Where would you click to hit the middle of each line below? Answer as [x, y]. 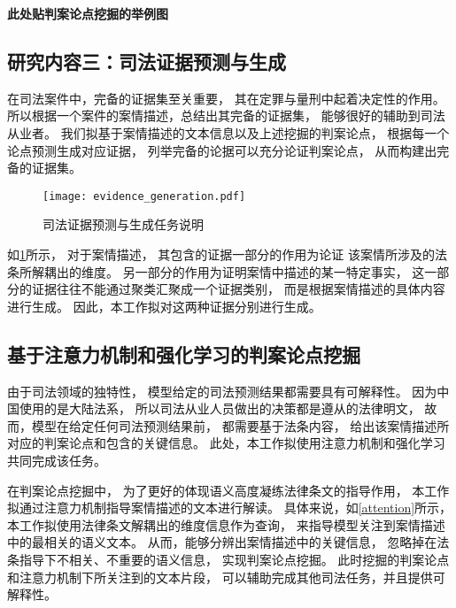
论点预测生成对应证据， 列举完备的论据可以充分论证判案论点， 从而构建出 [222, 150]
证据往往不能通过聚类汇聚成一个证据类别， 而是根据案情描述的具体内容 [238, 289]
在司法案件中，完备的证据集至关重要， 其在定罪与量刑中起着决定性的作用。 [226, 98]
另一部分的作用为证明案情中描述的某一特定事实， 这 [274, 271]
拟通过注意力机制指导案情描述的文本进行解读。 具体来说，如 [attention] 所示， [230, 508]
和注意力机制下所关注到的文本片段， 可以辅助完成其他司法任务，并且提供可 [226, 577]
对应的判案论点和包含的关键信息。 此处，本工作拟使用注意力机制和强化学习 [226, 443]
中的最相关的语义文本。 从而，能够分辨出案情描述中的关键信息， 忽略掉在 [222, 542]
